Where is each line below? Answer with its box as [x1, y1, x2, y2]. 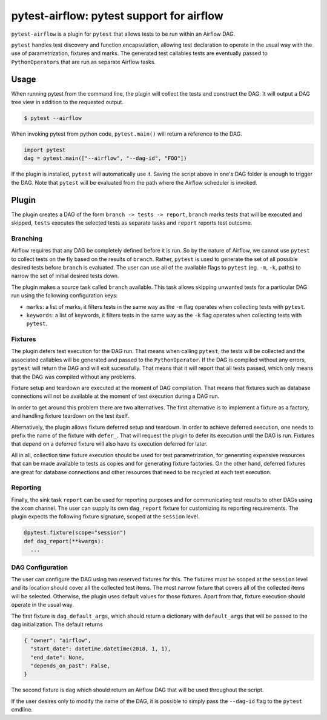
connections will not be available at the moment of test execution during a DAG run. [11, 392, 220, 400]
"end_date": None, [30, 654, 85, 661]
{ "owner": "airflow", [24, 636, 91, 644]
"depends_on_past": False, [30, 662, 111, 669]
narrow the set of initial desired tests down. [11, 272, 119, 280]
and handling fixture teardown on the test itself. [11, 412, 130, 420]
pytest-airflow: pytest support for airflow [11, 9, 223, 22]
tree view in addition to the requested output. [11, 99, 124, 106]
